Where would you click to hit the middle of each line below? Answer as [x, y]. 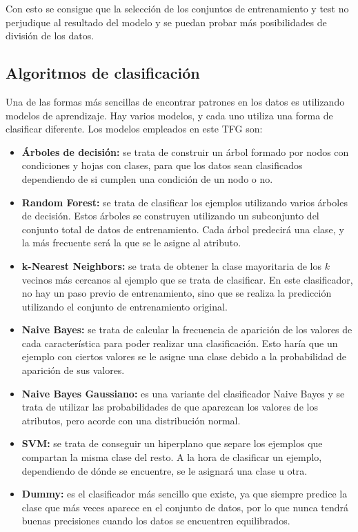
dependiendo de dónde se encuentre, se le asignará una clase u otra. [165, 470]
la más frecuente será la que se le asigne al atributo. [131, 243]
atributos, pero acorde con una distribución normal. [131, 420]
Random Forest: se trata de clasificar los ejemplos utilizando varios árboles [185, 202]
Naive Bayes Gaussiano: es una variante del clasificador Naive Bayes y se [183, 393]
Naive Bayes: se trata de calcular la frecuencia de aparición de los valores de [187, 329]
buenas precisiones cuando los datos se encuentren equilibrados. [156, 521]
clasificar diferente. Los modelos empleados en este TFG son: [134, 129]
